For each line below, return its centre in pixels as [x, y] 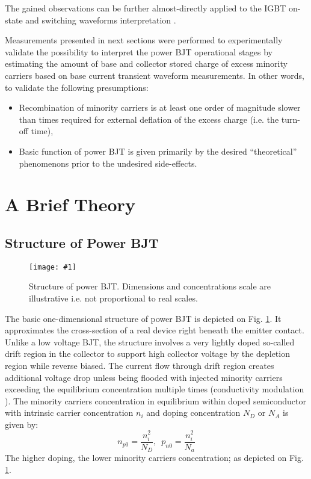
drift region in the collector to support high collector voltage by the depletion [147, 354]
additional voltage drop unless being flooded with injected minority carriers [144, 377]
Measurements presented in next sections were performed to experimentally [144, 40]
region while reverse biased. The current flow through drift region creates [140, 365]
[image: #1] [53, 267]
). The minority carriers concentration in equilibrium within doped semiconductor [155, 400]
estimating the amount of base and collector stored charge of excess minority [146, 63]
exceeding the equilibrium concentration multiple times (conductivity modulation [155, 389]
